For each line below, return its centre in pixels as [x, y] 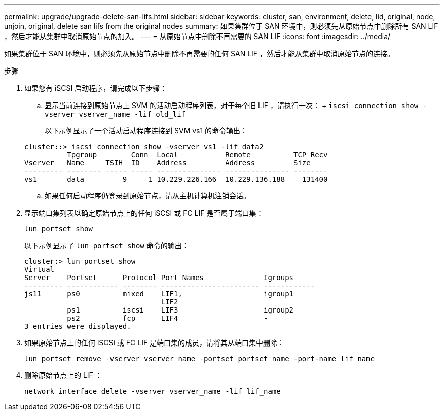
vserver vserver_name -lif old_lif [115, 114]
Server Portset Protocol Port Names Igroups [159, 278]
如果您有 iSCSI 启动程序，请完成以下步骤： [96, 88]
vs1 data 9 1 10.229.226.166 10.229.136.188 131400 [176, 179]
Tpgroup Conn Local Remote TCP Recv [197, 155]
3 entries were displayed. [78, 326]
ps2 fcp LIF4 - [168, 318]
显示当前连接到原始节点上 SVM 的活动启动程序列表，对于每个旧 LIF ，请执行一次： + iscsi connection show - [236, 105]
